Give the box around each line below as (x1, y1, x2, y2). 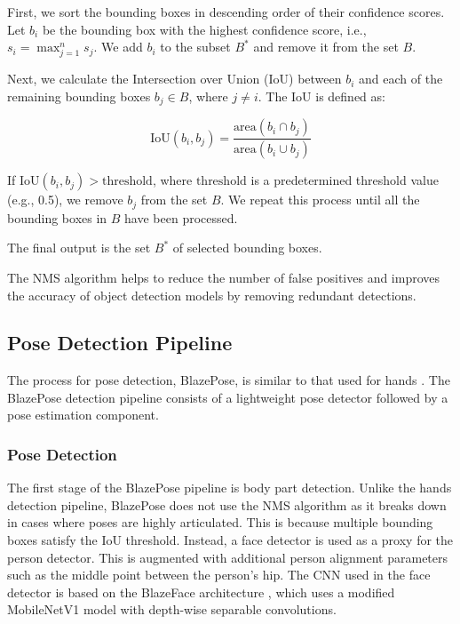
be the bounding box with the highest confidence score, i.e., (42, 20, 367, 38)
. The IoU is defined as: (258, 86, 385, 105)
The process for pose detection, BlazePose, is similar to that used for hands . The (7, 371, 450, 389)
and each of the (359, 69, 443, 88)
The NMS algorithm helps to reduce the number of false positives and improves (7, 268, 440, 286)
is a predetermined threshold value (250, 171, 439, 189)
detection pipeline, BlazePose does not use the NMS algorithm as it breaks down (7, 495, 447, 514)
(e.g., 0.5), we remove (7, 190, 123, 209)
